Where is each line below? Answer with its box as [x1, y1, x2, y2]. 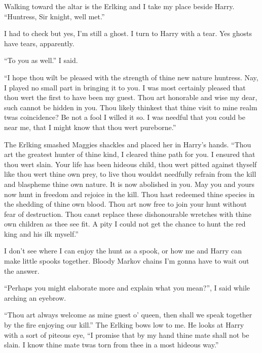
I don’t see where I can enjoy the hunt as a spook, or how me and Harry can [4, 245, 242, 256]
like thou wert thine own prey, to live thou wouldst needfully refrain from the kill [4, 169, 256, 179]
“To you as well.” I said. [4, 55, 78, 66]
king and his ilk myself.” [4, 228, 79, 239]
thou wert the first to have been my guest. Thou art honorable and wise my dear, [4, 92, 257, 103]
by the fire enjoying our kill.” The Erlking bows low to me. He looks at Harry [4, 319, 244, 330]
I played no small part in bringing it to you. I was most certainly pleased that [4, 82, 246, 92]
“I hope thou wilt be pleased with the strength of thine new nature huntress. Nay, [4, 72, 258, 82]
